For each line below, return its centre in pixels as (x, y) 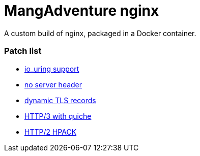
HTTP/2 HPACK (51, 132)
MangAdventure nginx (82, 11)
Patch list (23, 51)
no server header (53, 84)
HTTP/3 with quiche (58, 116)
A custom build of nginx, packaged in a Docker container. (100, 33)
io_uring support (52, 69)
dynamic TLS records (60, 100)
